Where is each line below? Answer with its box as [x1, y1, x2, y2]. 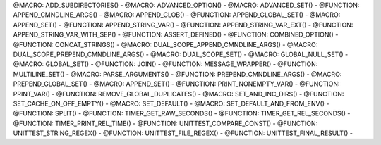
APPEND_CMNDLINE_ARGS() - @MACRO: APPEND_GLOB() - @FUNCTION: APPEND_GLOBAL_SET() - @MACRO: [13, 11, 341, 19]
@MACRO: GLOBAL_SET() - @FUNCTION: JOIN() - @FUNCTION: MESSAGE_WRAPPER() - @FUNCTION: [13, 60, 318, 68]
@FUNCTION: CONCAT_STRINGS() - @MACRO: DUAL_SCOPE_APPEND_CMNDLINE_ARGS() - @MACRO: [13, 40, 318, 49]
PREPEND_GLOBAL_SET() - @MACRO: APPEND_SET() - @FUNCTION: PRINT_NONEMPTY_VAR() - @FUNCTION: [13, 80, 340, 88]
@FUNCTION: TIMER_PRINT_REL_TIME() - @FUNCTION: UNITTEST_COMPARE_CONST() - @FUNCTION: [13, 119, 318, 127]
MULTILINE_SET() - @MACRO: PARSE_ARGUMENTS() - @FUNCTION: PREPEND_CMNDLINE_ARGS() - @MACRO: [13, 70, 342, 78]
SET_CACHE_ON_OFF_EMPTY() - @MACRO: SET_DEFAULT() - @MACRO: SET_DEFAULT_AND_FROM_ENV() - [13, 99, 329, 108]
